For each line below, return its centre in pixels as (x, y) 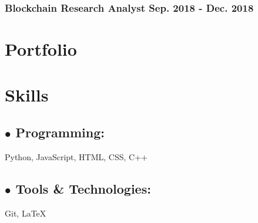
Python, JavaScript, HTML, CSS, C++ (76, 156)
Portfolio (41, 49)
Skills (27, 95)
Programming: (60, 132)
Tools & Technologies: (83, 188)
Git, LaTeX (26, 213)
